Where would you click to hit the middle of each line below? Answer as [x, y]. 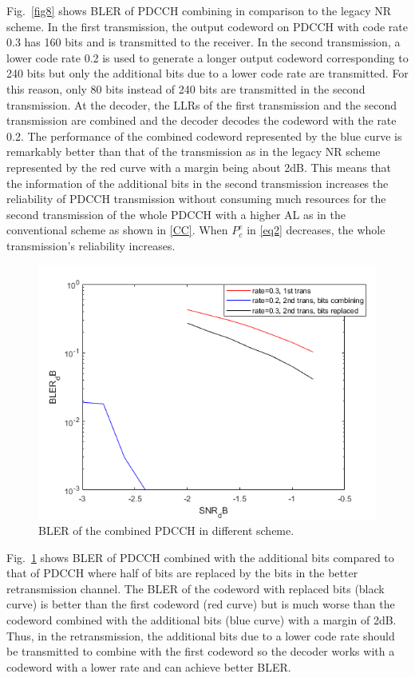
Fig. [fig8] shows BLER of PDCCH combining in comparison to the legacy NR [199, 10]
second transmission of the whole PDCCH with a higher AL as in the [176, 214]
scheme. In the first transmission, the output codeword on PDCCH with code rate [207, 26]
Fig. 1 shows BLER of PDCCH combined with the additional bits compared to [200, 557]
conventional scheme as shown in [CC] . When [117, 230]
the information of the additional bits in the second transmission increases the [198, 183]
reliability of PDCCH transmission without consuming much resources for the [196, 199]
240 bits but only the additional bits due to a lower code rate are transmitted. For [207, 73]
